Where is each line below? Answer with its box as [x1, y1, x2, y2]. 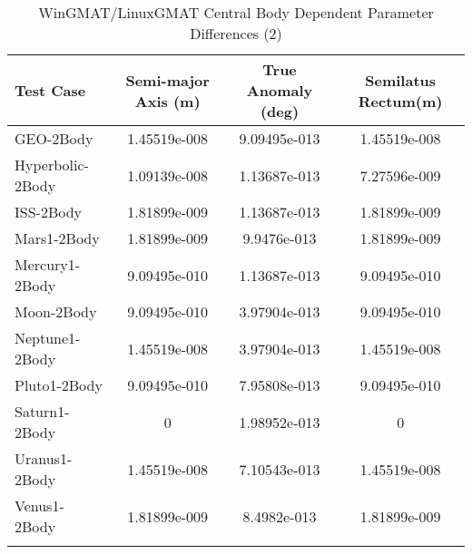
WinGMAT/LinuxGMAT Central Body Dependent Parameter [38, 2, 434, 23]
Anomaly [246, 80, 313, 101]
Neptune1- [15, 327, 81, 348]
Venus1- [15, 495, 64, 516]
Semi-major [125, 69, 210, 91]
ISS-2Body [15, 201, 83, 222]
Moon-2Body [15, 301, 97, 322]
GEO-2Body [15, 128, 93, 149]
